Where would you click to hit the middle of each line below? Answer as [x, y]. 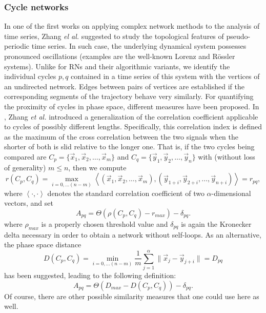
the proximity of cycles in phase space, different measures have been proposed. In [132, 106]
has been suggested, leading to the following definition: [90, 275]
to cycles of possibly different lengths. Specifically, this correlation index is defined [133, 126]
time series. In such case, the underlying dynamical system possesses [139, 46]
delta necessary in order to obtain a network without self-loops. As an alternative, [133, 234]
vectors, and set [29, 203]
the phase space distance [43, 244]
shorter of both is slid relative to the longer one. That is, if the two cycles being [129, 146]
